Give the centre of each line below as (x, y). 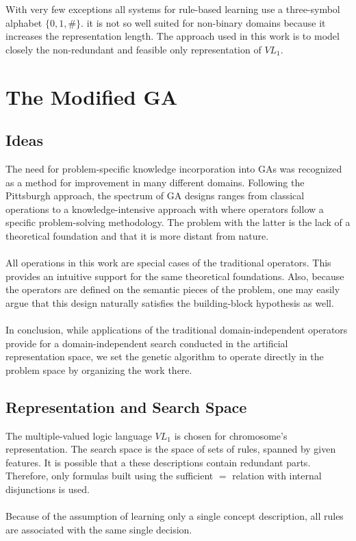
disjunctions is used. (48, 489)
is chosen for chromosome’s (231, 435)
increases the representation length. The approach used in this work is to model (173, 36)
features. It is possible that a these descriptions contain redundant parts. (158, 462)
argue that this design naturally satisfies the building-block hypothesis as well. (170, 302)
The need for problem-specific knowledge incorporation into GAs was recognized (174, 168)
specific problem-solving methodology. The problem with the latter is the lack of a (178, 222)
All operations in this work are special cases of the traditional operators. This (168, 263)
